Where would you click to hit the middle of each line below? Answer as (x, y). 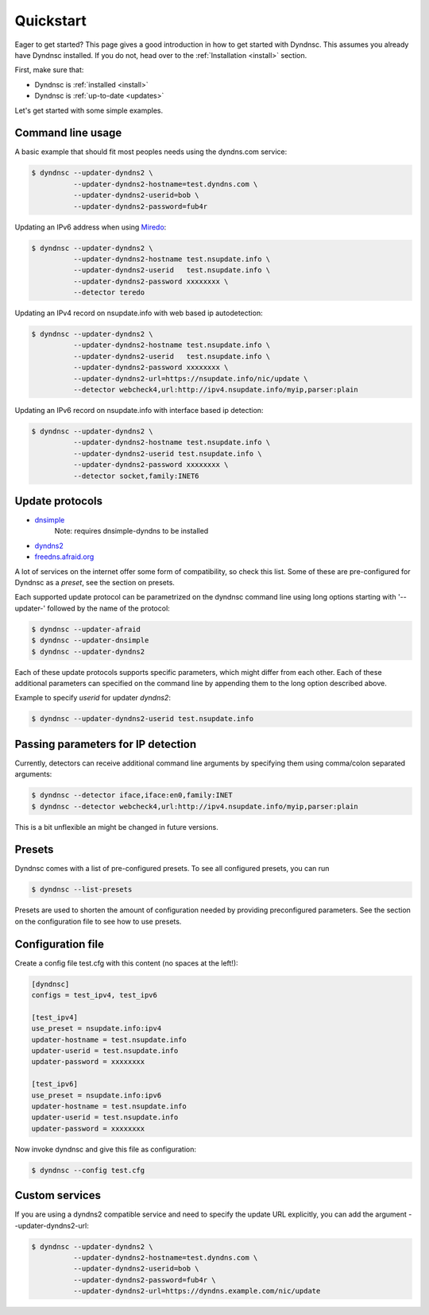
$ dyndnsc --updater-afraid (86, 629)
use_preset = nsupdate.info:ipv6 (97, 1095)
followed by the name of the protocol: (108, 608)
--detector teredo (109, 293)
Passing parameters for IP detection (106, 744)
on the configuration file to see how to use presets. (98, 921)
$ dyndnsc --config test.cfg (88, 1170)
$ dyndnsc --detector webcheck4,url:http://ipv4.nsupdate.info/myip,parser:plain (195, 806)
